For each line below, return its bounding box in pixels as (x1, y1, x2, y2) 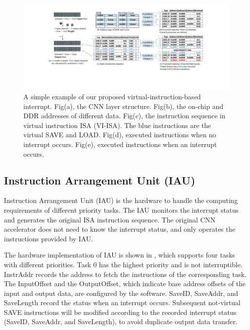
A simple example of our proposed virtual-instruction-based (23, 91, 201, 101)
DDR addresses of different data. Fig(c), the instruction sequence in (23, 110, 226, 121)
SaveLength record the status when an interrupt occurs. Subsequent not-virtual (4, 297, 241, 308)
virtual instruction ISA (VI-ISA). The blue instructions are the (23, 120, 211, 130)
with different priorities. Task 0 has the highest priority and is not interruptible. (4, 259, 243, 269)
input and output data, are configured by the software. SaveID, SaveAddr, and (4, 288, 238, 298)
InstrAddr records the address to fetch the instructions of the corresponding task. (4, 269, 247, 279)
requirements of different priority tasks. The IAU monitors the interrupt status (4, 204, 239, 215)
